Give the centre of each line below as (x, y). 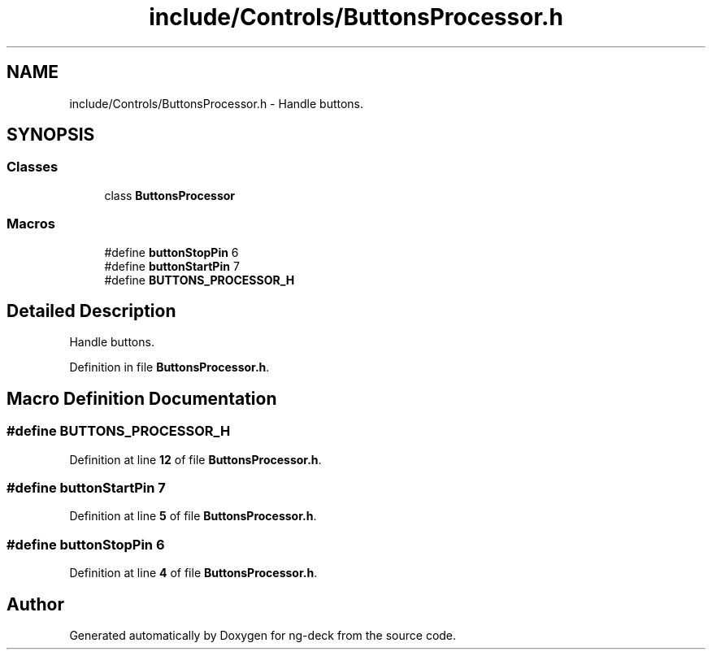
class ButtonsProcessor (170, 195)
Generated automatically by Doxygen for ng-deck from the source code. (263, 635)
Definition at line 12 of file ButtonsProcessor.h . (195, 459)
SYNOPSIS (51, 135)
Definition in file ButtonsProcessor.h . (169, 367)
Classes (33, 167)
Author (35, 604)
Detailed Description (91, 311)
